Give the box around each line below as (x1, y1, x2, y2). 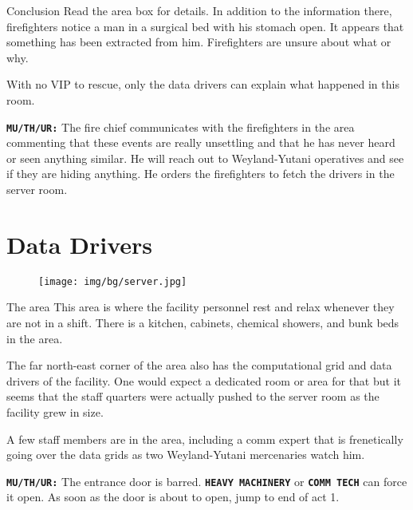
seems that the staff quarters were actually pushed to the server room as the (6, 388, 380, 405)
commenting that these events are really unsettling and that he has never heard (6, 134, 395, 151)
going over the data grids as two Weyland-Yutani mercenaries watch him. (6, 446, 365, 463)
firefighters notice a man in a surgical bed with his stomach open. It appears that (6, 18, 404, 34)
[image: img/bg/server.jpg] (38, 275, 187, 287)
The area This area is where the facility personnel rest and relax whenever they (6, 298, 395, 315)
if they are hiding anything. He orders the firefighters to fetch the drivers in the (6, 165, 395, 182)
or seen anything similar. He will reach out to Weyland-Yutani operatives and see (6, 149, 404, 166)
